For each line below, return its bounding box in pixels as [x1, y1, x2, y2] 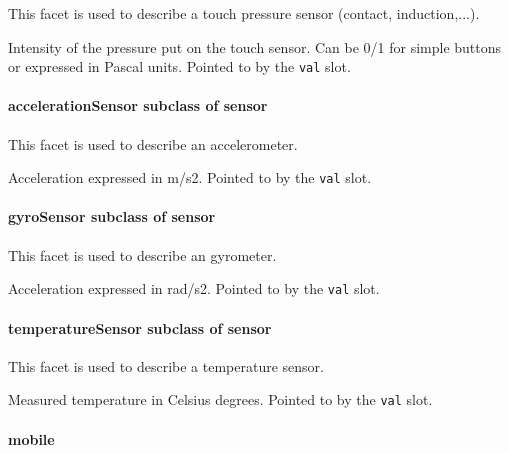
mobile [8, 428, 55, 449]
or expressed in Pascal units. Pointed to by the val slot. [8, 56, 351, 77]
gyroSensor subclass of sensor [8, 206, 216, 227]
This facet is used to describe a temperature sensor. [8, 355, 324, 376]
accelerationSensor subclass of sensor [8, 95, 268, 116]
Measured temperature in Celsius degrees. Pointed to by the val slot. [8, 389, 433, 410]
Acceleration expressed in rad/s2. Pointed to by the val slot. [8, 278, 380, 299]
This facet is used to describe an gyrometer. [8, 244, 277, 265]
